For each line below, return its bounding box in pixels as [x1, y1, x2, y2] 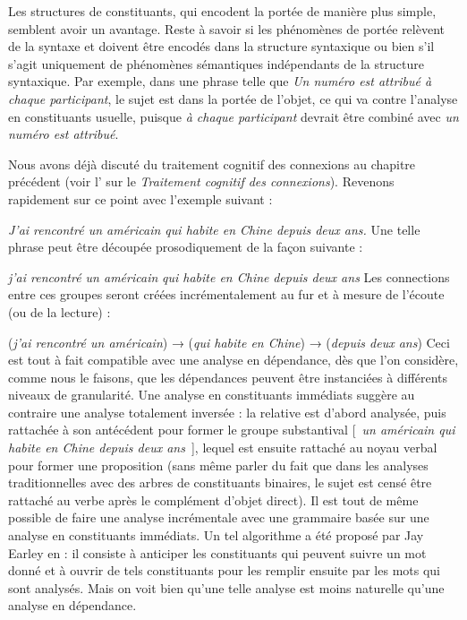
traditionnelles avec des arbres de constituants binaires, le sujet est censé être [8, 473, 432, 492]
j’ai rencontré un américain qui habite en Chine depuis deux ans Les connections [8, 267, 450, 286]
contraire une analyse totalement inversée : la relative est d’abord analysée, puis [8, 402, 446, 421]
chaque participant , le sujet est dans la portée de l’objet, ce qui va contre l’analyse [8, 89, 458, 108]
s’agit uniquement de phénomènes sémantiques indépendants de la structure [8, 54, 424, 73]
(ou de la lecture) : [8, 302, 111, 321]
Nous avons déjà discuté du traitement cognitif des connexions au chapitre [8, 154, 416, 173]
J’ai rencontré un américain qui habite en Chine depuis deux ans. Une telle [8, 220, 420, 238]
